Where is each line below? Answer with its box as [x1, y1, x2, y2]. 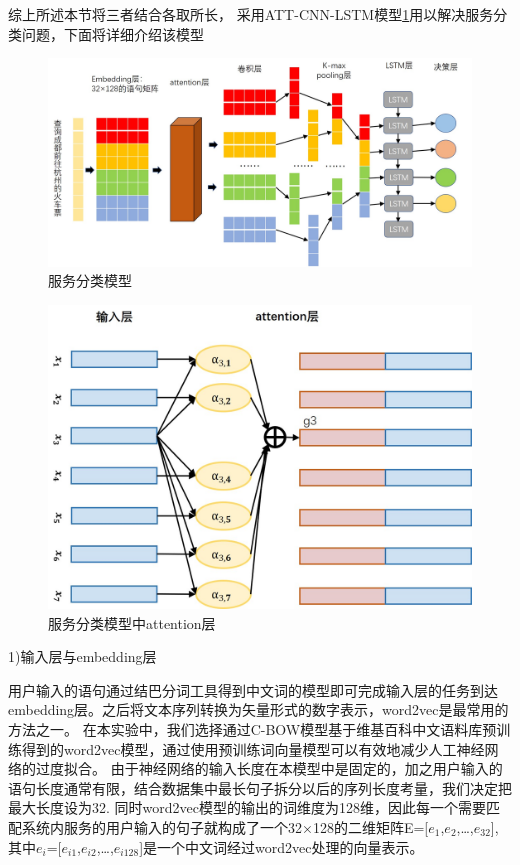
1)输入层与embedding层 [8, 646, 157, 667]
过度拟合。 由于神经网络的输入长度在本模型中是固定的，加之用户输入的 [35, 758, 503, 779]
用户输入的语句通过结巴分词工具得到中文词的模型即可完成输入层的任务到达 [8, 679, 498, 700]
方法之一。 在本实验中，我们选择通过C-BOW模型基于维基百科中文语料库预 [8, 718, 497, 739]
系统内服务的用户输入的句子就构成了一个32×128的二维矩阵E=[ [21, 816, 429, 837]
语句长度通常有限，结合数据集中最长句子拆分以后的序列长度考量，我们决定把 [8, 777, 512, 798]
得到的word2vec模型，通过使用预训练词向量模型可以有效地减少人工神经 [21, 738, 485, 759]
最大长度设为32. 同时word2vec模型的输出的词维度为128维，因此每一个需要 [8, 797, 486, 818]
